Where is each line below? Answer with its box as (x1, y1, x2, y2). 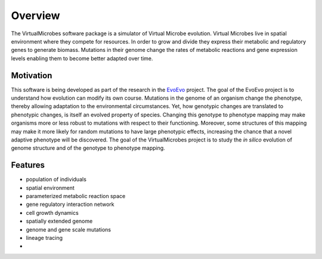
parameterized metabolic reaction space (26, 193, 126, 200)
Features (11, 160, 45, 170)
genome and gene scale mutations (26, 226, 112, 233)
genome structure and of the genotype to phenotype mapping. (11, 144, 165, 152)
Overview (11, 9, 60, 22)
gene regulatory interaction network (26, 201, 114, 208)
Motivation (11, 70, 52, 81)
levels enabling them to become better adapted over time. (11, 54, 153, 62)
